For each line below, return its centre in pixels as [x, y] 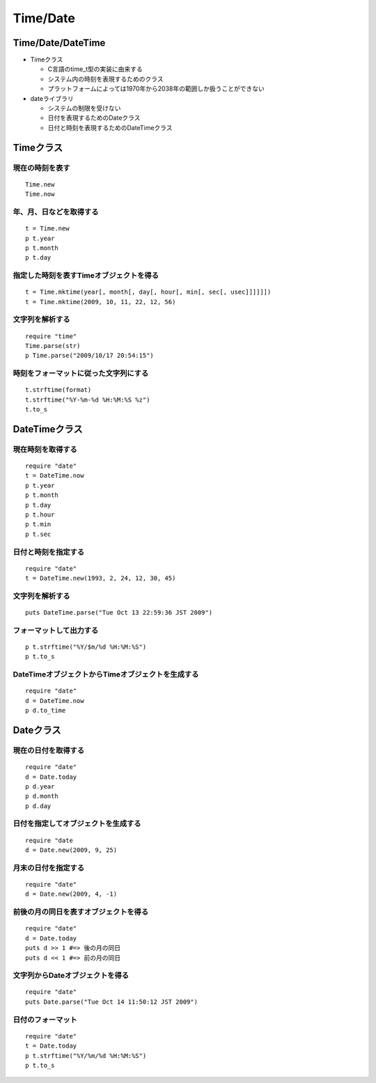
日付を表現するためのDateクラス [94, 118]
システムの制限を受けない [84, 109]
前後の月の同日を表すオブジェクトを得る [81, 912]
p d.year [40, 786]
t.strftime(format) [58, 390]
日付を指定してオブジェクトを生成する [77, 823]
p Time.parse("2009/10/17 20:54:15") [90, 356]
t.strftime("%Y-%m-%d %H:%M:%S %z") [88, 400]
